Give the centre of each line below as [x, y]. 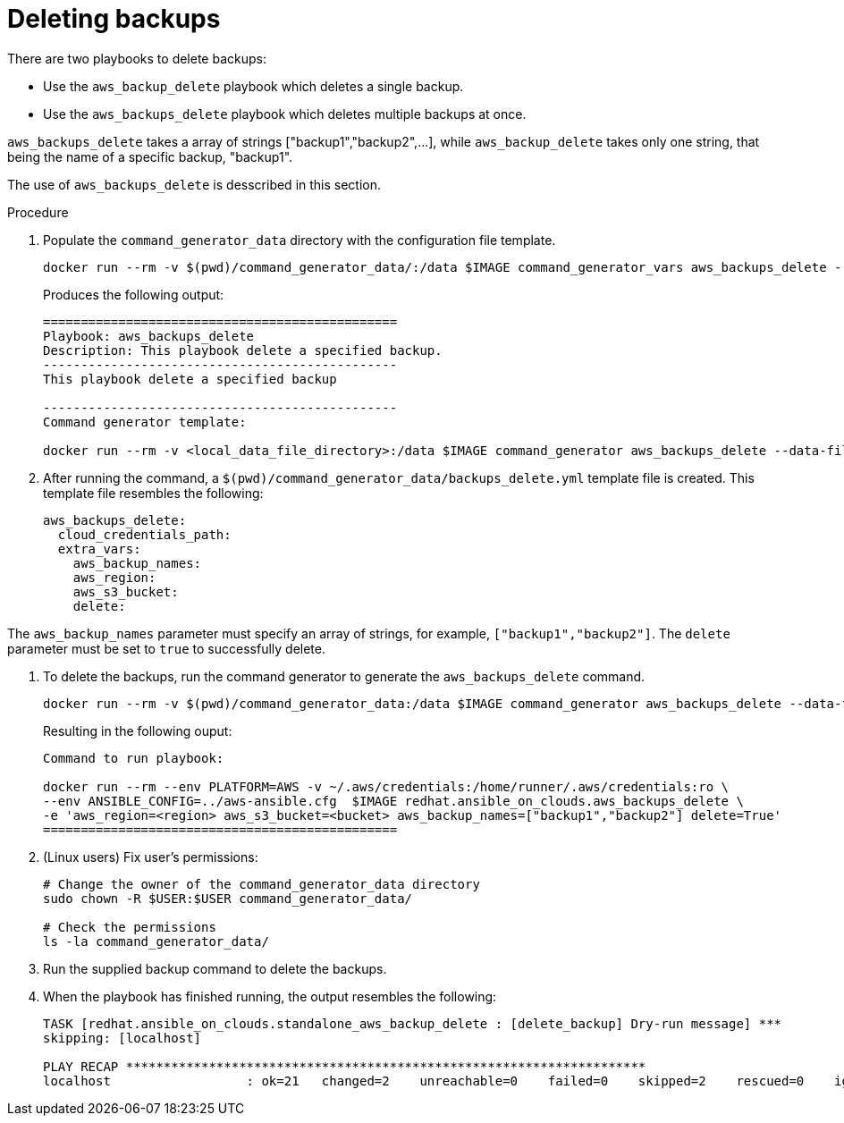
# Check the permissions [130, 927]
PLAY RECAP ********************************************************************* [345, 1066]
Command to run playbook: [134, 758]
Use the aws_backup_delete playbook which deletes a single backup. [253, 86]
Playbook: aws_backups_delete [149, 336]
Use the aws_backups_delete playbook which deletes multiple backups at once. [285, 114]
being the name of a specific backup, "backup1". [150, 156]
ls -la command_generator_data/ [156, 941]
